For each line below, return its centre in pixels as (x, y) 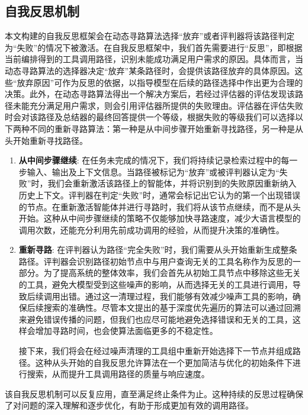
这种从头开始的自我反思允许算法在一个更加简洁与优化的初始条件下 (164, 362)
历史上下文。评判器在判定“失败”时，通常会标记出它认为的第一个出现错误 (160, 194)
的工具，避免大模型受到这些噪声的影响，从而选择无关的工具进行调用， (155, 284)
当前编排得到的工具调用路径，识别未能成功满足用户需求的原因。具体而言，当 (154, 59)
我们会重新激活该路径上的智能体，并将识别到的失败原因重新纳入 (172, 183)
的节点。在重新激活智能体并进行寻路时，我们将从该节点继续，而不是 (151, 206)
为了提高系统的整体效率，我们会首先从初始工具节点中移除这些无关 (172, 273)
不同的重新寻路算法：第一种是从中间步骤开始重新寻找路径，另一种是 (162, 128)
